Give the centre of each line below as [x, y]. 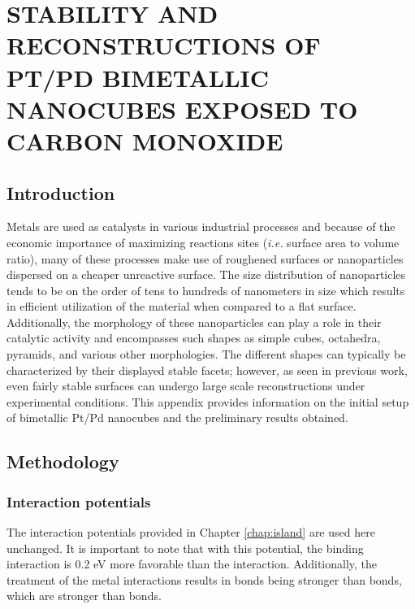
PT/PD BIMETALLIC [138, 77]
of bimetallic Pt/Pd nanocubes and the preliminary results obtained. [177, 418]
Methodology [63, 461]
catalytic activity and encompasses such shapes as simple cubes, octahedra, [194, 338]
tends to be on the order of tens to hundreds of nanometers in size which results [206, 290]
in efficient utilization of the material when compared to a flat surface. [182, 306]
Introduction [61, 192]
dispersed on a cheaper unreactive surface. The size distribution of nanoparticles [206, 274]
